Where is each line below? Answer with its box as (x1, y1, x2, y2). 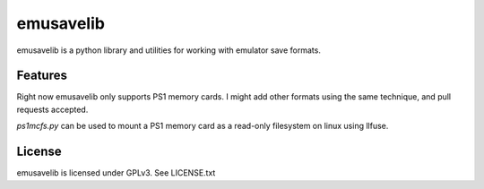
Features (16, 68, 67, 83)
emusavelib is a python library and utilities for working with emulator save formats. (16, 45, 322, 56)
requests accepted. (16, 104, 89, 115)
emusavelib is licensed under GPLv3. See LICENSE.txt (16, 168, 216, 178)
